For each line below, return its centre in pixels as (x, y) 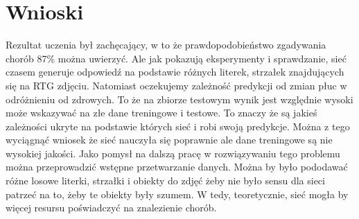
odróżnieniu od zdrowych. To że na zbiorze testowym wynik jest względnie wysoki (179, 99)
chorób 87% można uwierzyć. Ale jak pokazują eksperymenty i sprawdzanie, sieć (176, 58)
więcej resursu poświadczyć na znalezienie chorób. (111, 208)
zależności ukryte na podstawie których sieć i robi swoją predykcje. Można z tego (178, 126)
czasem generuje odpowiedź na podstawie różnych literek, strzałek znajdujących (175, 72)
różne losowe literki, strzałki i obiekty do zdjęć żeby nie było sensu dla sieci (165, 181)
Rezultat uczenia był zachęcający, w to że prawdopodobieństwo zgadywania (166, 45)
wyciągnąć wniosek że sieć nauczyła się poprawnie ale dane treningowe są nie (169, 140)
